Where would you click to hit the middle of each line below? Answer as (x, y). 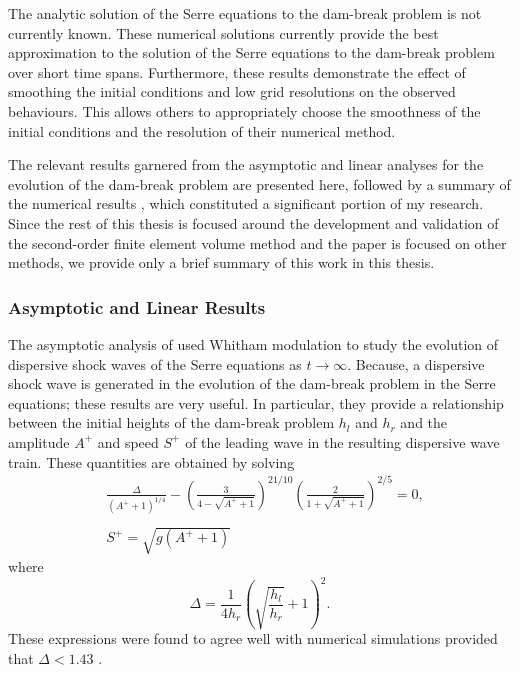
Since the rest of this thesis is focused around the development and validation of (253, 222)
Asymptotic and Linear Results (137, 306)
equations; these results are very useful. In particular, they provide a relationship (256, 402)
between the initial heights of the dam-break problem (171, 422)
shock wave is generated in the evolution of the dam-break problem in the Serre (252, 383)
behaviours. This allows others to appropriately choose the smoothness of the (244, 110)
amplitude (39, 441)
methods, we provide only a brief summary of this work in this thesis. (221, 262)
